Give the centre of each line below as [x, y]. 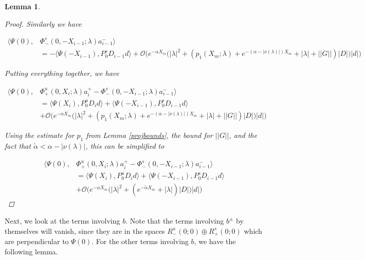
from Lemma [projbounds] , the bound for [149, 135]
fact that [18, 146]
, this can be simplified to [125, 146]
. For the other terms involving [140, 241]
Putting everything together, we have [62, 73]
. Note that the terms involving [175, 221]
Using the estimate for [40, 135]
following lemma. [31, 251]
